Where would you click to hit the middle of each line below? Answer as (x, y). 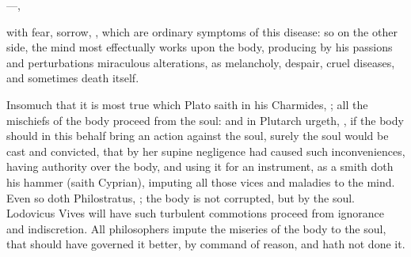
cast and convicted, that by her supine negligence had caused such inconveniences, (206, 151)
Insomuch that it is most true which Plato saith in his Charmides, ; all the (187, 104)
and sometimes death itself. (73, 78)
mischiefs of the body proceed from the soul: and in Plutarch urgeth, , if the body (205, 120)
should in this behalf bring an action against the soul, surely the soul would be (198, 136)
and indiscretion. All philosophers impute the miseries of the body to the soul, (196, 228)
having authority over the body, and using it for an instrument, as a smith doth (200, 166)
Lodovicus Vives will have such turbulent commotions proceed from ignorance (196, 213)
